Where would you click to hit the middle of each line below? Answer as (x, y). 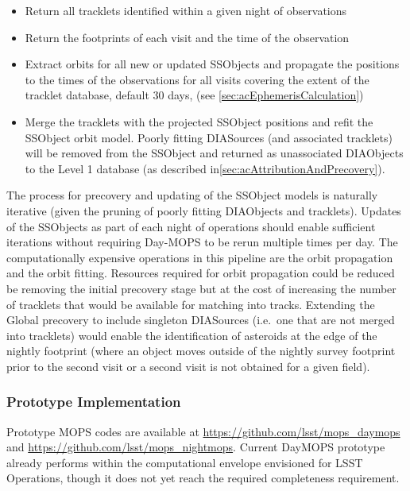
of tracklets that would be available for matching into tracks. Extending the (191, 304)
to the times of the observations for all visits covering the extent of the (197, 79)
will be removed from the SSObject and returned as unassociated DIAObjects (214, 153)
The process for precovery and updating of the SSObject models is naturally (192, 195)
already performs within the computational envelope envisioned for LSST (185, 462)
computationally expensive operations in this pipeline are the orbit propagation (200, 257)
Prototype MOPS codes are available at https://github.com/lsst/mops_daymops (203, 431)
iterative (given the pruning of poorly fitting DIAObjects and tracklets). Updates (204, 210)
